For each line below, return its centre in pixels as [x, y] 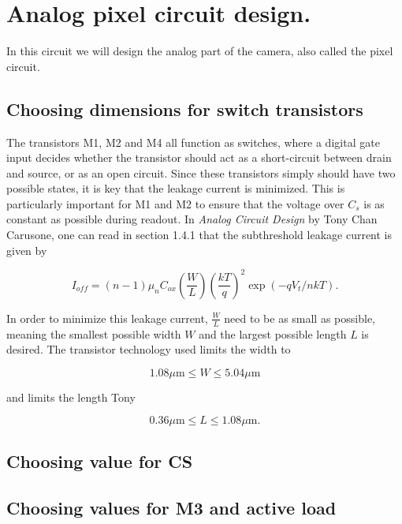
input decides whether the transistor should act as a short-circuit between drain [199, 157]
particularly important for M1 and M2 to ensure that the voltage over [175, 203]
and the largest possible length [273, 333]
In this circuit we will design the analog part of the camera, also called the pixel [200, 51]
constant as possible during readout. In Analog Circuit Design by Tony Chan [192, 219]
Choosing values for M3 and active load [171, 507]
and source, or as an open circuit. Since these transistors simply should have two [201, 172]
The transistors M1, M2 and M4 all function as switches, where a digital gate [193, 142]
